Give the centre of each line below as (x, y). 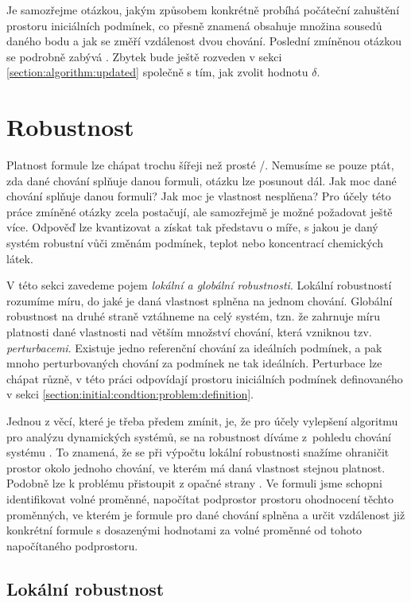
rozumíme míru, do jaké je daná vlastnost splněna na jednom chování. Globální (200, 300)
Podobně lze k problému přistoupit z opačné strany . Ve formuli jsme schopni (194, 483)
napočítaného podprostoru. (72, 545)
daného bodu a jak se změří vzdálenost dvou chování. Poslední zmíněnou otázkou (204, 41)
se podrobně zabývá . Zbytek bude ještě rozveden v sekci (144, 56)
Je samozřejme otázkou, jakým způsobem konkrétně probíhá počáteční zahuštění (203, 10)
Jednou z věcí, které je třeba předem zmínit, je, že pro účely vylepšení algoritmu (202, 421)
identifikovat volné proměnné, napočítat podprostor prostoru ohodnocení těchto (200, 498)
